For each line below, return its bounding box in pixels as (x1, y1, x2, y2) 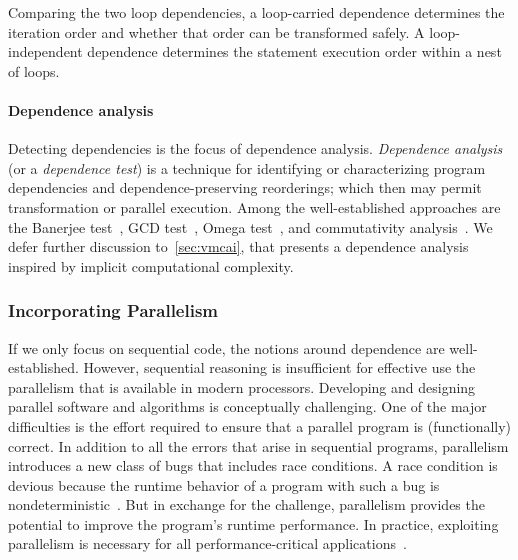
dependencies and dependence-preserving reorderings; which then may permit (8, 177, 482, 198)
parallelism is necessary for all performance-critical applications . (8, 533, 407, 554)
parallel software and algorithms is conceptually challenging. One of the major (8, 396, 487, 417)
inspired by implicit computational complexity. (8, 255, 294, 276)
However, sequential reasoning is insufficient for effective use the (83, 357, 476, 378)
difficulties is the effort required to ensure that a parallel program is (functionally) (8, 415, 512, 436)
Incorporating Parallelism (8, 298, 219, 323)
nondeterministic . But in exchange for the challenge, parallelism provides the (8, 494, 485, 515)
